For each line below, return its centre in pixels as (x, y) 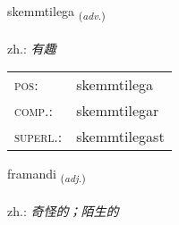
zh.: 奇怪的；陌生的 (63, 211)
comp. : (34, 111)
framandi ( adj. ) (47, 175)
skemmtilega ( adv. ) (56, 12)
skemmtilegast (120, 137)
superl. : (38, 137)
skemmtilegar (118, 111)
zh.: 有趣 (32, 48)
